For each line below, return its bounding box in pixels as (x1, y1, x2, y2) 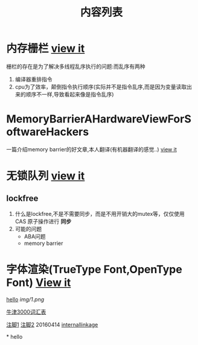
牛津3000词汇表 (6, 308, 46, 315)
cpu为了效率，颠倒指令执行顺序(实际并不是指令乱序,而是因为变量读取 (14, 83, 187, 90)
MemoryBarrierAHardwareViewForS (6, 112, 191, 126)
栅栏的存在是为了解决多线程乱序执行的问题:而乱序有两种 (6, 63, 146, 70)
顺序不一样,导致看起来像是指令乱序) (25, 90, 114, 98)
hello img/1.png (6, 296, 45, 303)
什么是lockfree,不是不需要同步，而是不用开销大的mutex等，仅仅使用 (14, 210, 185, 217)
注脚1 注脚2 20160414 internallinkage (6, 321, 98, 328)
